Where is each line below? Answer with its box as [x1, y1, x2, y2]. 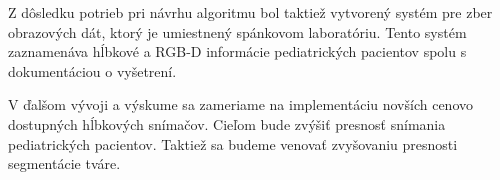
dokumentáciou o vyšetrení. [8, 60, 177, 81]
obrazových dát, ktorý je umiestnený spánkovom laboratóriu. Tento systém [8, 21, 467, 42]
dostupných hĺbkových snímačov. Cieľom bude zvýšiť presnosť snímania [8, 113, 446, 134]
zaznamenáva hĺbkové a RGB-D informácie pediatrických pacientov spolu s [8, 41, 467, 62]
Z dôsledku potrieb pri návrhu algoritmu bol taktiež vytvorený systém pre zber [8, 2, 493, 22]
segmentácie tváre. [8, 153, 121, 174]
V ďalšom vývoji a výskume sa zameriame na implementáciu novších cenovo [8, 94, 474, 115]
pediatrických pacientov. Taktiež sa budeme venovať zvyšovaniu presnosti [8, 133, 458, 154]
